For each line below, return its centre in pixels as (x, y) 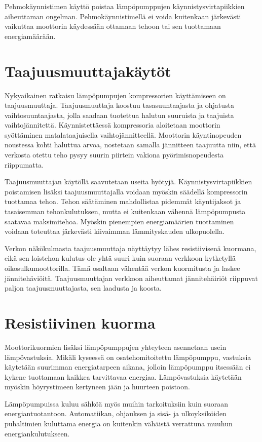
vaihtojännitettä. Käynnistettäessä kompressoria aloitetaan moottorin (113, 125)
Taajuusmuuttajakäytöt (88, 71)
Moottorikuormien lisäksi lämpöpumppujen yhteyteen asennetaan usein (116, 347)
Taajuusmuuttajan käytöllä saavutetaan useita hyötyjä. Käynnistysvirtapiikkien (128, 182)
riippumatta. (24, 164)
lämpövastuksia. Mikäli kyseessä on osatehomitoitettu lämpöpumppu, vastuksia (128, 357)
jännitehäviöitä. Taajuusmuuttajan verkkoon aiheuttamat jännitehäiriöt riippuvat (132, 278)
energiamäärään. (30, 36)
